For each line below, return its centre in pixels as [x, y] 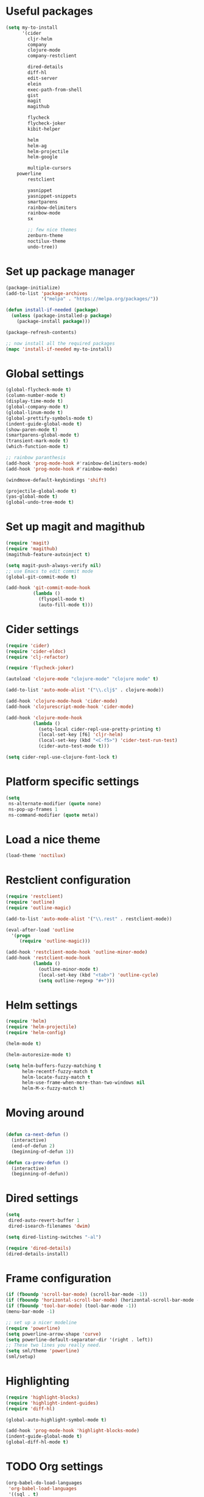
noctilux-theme [47, 241]
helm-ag [37, 146]
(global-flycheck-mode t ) [38, 390]
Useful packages [49, 11]
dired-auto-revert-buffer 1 [44, 1220]
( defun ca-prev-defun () [37, 1162]
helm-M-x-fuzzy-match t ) [53, 1089]
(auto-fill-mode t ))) [66, 605]
